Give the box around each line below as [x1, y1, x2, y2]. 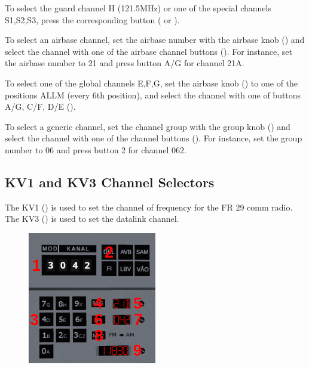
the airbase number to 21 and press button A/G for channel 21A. [5, 57, 244, 69]
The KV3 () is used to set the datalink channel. [5, 212, 179, 225]
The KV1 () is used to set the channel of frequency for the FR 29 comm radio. [5, 200, 293, 213]
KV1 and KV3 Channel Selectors [5, 172, 215, 191]
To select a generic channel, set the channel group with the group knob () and [5, 120, 290, 132]
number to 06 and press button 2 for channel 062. [5, 143, 187, 156]
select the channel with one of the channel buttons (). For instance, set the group [5, 132, 302, 144]
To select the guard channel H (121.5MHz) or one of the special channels [5, 2, 271, 14]
